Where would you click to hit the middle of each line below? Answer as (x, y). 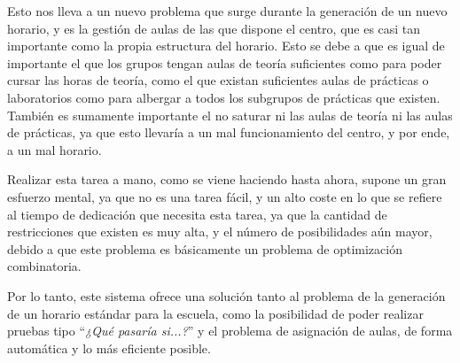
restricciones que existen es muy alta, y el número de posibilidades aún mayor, (220, 232)
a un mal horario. (55, 149)
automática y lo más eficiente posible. (109, 348)
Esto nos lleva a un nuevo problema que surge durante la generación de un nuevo (227, 11)
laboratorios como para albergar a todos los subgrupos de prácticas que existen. (224, 97)
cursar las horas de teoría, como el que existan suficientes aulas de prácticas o (218, 80)
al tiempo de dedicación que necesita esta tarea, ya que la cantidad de (197, 214)
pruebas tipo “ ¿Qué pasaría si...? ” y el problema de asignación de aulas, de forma (230, 331)
